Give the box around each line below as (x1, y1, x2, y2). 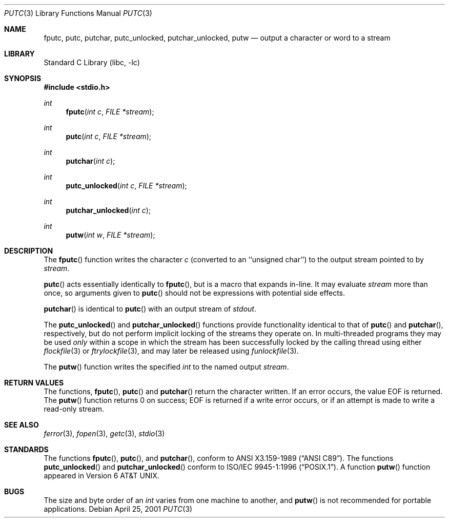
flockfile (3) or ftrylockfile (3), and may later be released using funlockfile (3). (44, 346, 299, 355)
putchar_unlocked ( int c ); (66, 206, 151, 215)
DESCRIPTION (4, 246, 53, 255)
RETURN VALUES (4, 378, 64, 387)
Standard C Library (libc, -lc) (44, 58, 140, 67)
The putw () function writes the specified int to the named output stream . (44, 362, 289, 371)
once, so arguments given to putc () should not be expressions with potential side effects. (44, 288, 345, 297)
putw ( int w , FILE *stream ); (66, 230, 155, 239)
